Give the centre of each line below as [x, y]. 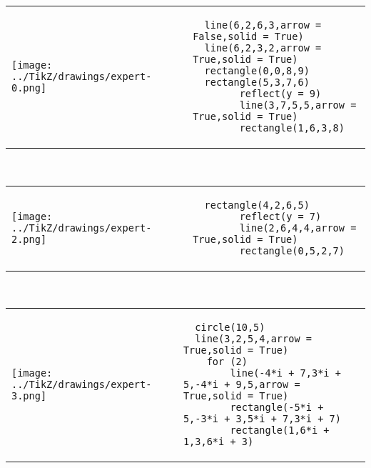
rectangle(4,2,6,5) [257, 205]
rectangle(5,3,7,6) [257, 82]
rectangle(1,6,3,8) [292, 128]
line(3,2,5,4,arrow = [253, 339]
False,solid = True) [248, 36]
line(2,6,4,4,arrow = [298, 228]
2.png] [29, 239]
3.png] [29, 396]
